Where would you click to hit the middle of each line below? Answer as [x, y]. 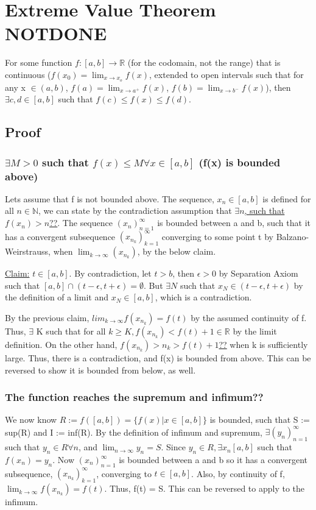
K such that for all [71, 331]
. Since [173, 447]
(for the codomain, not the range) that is [204, 62]
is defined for [287, 198]
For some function [39, 62]
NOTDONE [56, 33]
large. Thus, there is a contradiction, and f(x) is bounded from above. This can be [158, 357]
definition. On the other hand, [61, 344]
